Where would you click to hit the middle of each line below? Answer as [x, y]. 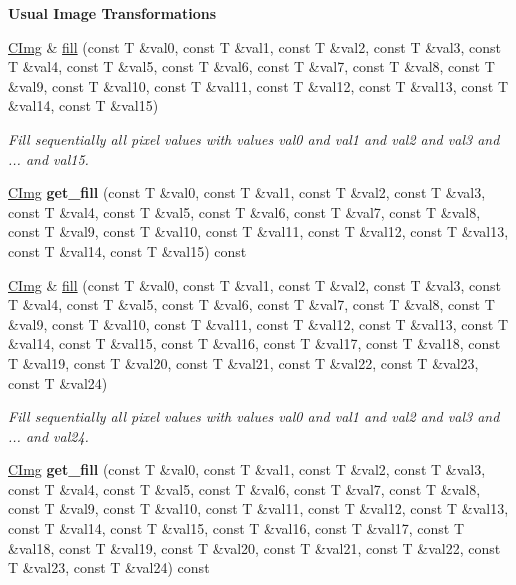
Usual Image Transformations [112, 13]
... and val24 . [48, 435]
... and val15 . [48, 158]
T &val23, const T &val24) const [109, 567]
